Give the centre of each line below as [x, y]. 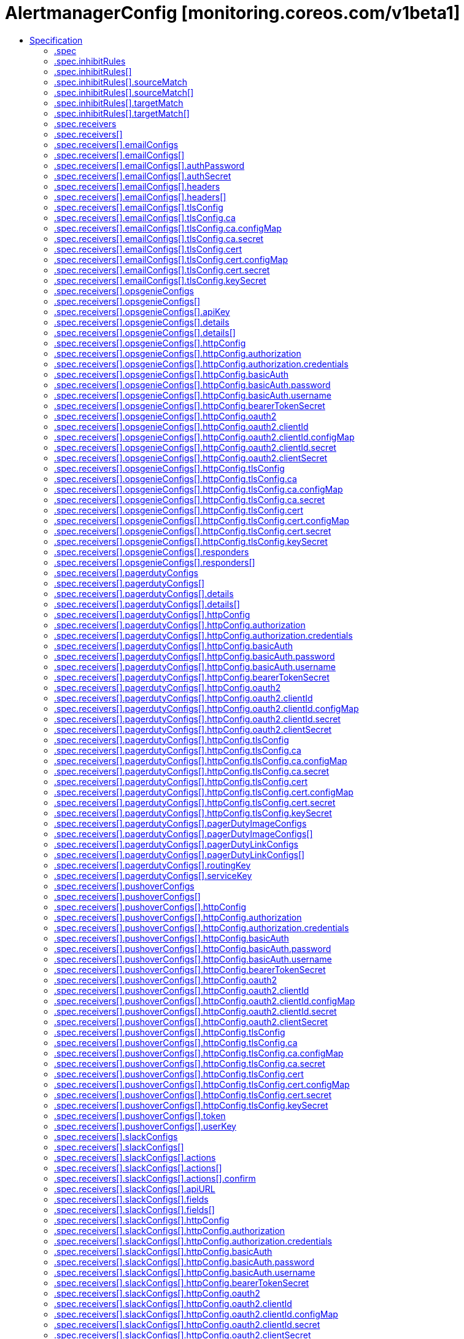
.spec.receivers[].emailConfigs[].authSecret [143, 176]
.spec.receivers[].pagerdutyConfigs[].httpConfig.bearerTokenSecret [192, 677]
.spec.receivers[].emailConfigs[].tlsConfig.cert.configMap [171, 259]
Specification [56, 40]
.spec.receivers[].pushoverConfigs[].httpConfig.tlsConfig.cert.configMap [202, 1084]
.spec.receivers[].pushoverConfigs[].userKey [145, 1126]
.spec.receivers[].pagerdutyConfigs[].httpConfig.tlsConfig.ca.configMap [201, 760]
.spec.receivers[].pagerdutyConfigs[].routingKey [153, 865]
